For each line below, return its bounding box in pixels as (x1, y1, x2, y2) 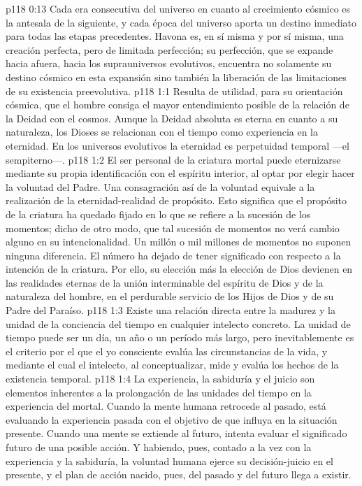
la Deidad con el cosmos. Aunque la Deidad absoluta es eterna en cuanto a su (6, 110, 338, 125)
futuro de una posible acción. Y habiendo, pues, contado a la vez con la (6, 440, 312, 454)
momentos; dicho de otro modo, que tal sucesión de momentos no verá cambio (6, 220, 340, 235)
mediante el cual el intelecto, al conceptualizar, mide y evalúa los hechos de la (6, 357, 339, 372)
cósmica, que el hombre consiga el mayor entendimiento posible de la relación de (6, 97, 349, 112)
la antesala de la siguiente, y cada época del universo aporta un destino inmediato (6, 15, 357, 29)
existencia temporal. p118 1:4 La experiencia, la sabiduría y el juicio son (6, 371, 315, 386)
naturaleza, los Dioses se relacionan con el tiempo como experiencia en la (6, 124, 319, 139)
